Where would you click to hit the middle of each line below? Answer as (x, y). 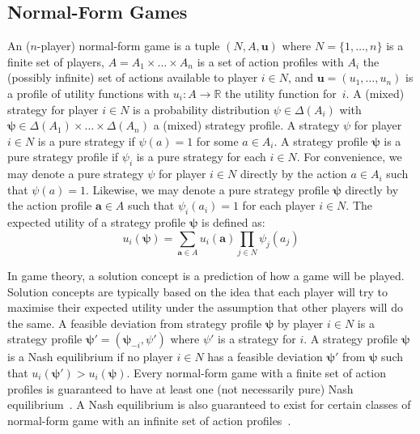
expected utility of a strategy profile (97, 222)
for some (217, 140)
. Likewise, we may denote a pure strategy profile (208, 189)
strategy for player (53, 109)
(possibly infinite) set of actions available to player (133, 77)
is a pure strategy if (86, 140)
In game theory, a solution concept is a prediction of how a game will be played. (206, 276)
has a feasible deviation (265, 357)
